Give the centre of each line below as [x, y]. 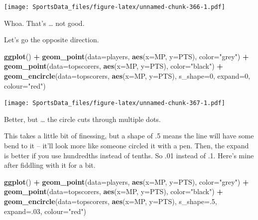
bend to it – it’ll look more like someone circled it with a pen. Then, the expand [127, 146]
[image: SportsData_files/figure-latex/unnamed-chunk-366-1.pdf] [115, 7]
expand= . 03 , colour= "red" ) [45, 211]
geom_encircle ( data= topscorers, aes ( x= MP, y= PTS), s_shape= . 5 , [111, 201]
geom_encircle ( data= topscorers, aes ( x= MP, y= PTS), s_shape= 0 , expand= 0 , [127, 76]
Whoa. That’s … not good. [44, 23]
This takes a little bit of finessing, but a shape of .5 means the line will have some [129, 136]
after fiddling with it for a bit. [50, 165]
